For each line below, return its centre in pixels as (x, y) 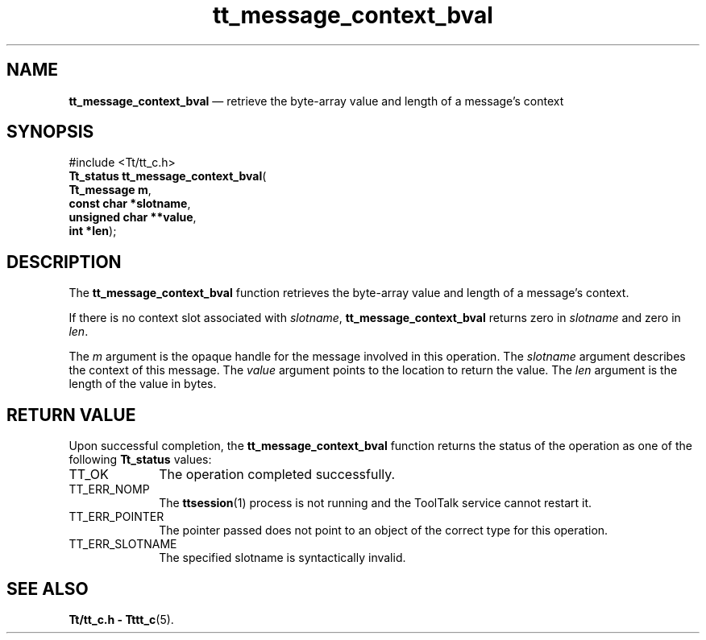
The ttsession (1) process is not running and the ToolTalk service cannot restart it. (376, 503)
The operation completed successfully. (277, 475)
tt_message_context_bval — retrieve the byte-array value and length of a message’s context (316, 101)
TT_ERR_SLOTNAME (123, 544)
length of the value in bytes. (143, 384)
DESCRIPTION (64, 262)
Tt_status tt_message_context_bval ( (168, 176)
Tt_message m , (110, 190)
